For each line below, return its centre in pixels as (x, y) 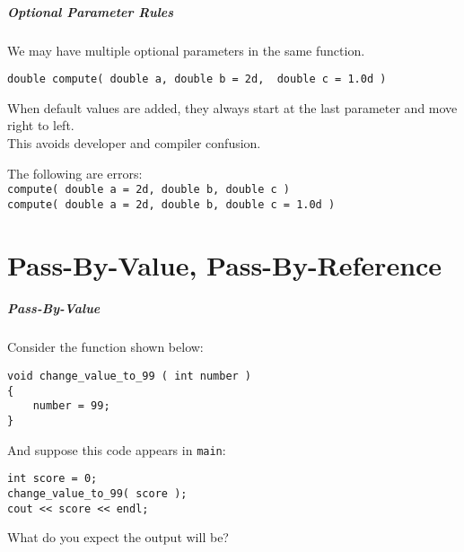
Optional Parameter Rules (91, 11)
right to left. (41, 125)
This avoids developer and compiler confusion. (134, 143)
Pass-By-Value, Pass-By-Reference (225, 264)
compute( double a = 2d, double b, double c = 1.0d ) (171, 204)
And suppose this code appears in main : (117, 449)
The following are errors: (75, 173)
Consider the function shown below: (105, 347)
